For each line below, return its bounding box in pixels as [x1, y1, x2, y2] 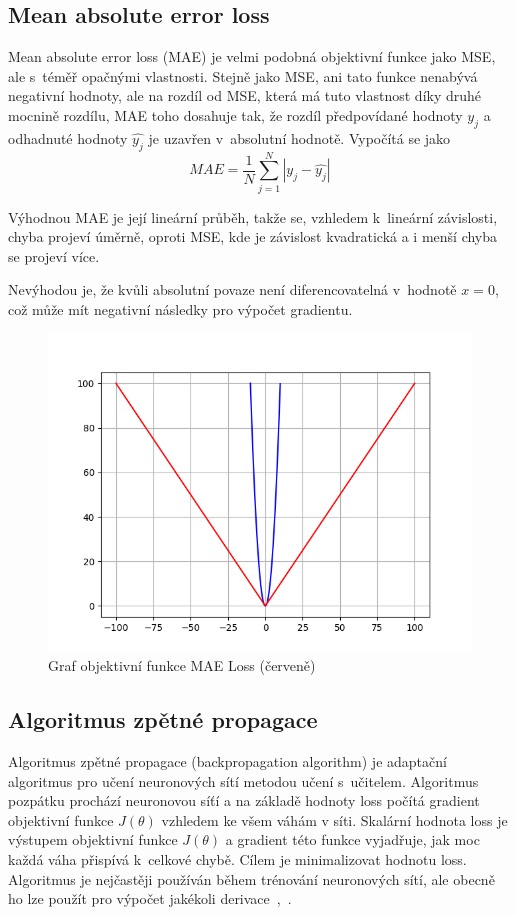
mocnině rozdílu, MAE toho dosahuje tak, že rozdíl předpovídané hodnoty [8, 104, 463, 125]
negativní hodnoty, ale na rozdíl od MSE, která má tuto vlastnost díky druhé [8, 85, 482, 106]
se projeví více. [8, 245, 100, 266]
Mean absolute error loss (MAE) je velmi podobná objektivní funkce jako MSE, [8, 46, 496, 67]
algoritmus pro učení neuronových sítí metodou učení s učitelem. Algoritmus [8, 770, 479, 791]
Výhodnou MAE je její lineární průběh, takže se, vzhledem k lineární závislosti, [8, 206, 498, 227]
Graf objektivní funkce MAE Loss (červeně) [48, 655, 316, 676]
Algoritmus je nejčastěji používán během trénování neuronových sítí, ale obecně [8, 868, 495, 889]
